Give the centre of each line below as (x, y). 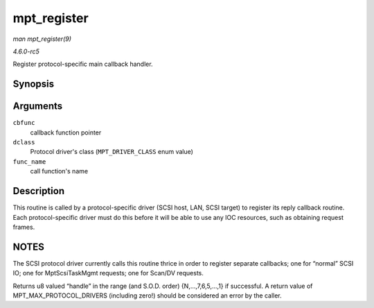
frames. (24, 227)
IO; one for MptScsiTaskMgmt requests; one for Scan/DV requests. (108, 273)
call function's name (59, 171)
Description (39, 191)
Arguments (38, 106)
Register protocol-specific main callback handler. (83, 64)
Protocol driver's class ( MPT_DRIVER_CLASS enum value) (112, 152)
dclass (24, 143)
